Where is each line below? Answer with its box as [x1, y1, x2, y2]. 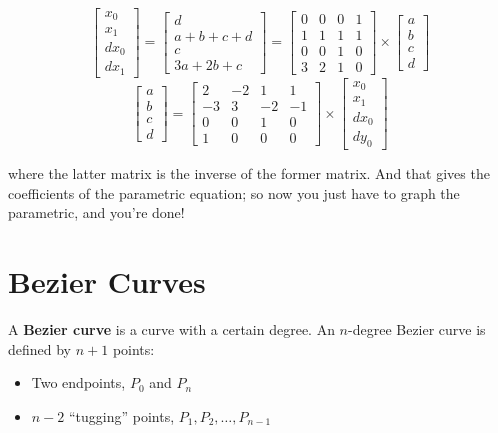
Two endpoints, [31, 372, 126, 393]
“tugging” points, [68, 405, 175, 426]
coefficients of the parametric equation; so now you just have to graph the [8, 182, 460, 203]
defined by [8, 338, 72, 359]
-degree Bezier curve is [348, 319, 486, 340]
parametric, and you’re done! [8, 202, 185, 223]
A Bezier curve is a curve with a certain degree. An [8, 319, 335, 340]
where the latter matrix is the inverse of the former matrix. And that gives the [8, 163, 490, 184]
